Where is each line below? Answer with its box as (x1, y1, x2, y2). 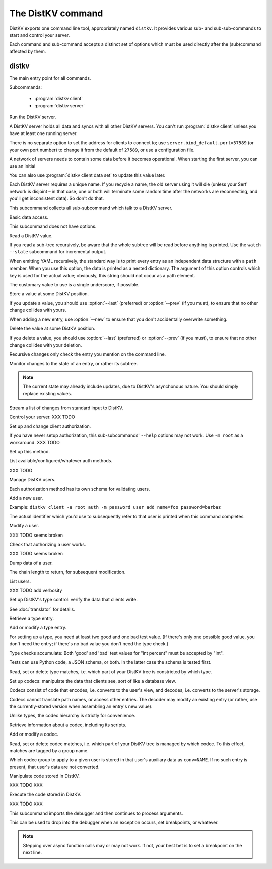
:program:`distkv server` (34, 102, 85, 108)
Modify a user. (9, 523, 40, 529)
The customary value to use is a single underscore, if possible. (9, 282, 140, 287)
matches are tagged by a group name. (9, 747, 89, 753)
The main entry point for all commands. (9, 75, 91, 81)
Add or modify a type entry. (9, 625, 66, 631)
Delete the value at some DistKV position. (9, 325, 96, 331)
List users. (9, 578, 31, 584)
